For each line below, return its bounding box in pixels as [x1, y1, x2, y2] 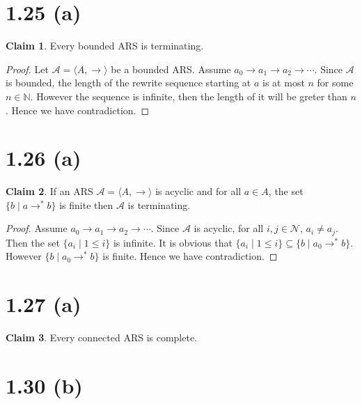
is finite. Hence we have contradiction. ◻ [102, 249, 278, 263]
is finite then [59, 197, 113, 212]
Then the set [6, 235, 60, 249]
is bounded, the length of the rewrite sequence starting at [6, 75, 251, 90]
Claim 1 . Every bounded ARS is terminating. [6, 38, 204, 53]
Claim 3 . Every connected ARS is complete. [6, 330, 198, 345]
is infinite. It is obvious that [113, 235, 233, 249]
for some [317, 75, 354, 90]
